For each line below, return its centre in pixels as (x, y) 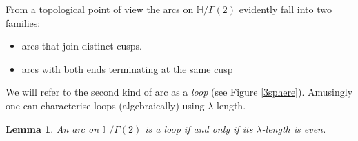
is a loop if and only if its (199, 128)
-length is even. (294, 128)
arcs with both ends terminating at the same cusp (127, 68)
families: (23, 22)
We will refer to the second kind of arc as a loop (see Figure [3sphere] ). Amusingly (179, 92)
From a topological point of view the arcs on (100, 9)
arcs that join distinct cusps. (82, 46)
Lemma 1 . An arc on (52, 128)
